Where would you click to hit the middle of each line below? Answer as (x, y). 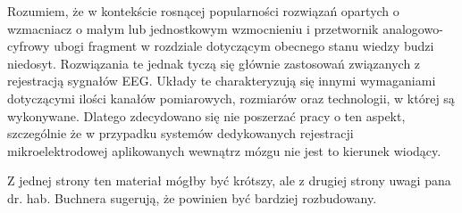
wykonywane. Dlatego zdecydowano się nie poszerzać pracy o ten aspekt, (206, 115)
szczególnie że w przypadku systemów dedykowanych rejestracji (181, 133)
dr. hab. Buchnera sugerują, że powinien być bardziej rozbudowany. (192, 197)
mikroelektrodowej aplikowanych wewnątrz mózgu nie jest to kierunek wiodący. (224, 150)
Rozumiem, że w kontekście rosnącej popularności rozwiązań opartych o (203, 11)
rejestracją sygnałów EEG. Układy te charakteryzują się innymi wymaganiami (222, 81)
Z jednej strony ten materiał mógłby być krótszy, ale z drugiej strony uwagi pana (229, 180)
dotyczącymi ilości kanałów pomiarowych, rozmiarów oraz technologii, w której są (231, 98)
